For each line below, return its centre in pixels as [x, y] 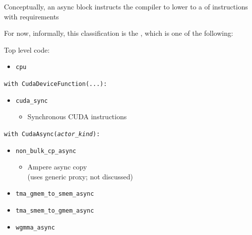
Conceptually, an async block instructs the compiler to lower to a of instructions [126, 6]
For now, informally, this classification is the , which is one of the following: [119, 33]
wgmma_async [35, 227]
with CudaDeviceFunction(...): [56, 84]
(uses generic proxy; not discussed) [80, 176]
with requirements [31, 16]
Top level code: [27, 49]
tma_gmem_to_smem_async [55, 194]
